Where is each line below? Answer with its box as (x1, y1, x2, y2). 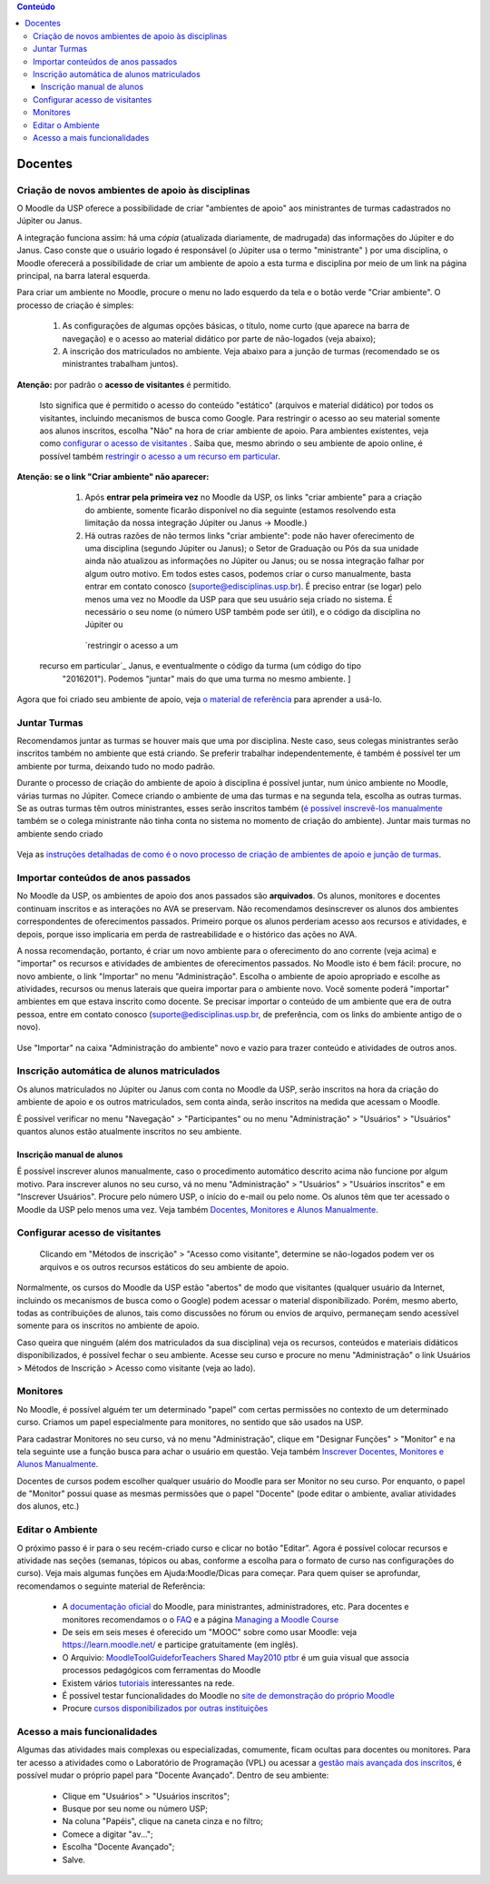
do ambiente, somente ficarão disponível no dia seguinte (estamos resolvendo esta (84, 504, 397, 515)
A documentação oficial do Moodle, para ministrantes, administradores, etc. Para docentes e (62, 1601, 409, 1612)
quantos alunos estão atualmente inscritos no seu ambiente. (16, 1125, 242, 1136)
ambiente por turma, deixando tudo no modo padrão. (16, 760, 216, 771)
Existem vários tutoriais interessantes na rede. (62, 1677, 235, 1689)
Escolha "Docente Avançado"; (62, 1841, 175, 1852)
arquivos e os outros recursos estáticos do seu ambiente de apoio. (39, 1261, 289, 1272)
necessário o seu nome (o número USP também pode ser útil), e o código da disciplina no (84, 607, 421, 617)
